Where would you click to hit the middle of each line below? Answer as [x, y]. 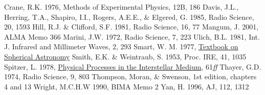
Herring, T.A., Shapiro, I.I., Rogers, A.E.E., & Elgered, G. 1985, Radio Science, [129, 17]
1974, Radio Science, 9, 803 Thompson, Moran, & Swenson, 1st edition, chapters [130, 76]
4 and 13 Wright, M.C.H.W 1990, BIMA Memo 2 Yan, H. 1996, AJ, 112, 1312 [127, 86]
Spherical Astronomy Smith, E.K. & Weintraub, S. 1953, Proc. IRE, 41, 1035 [125, 56]
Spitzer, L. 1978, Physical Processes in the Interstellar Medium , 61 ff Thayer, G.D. [133, 66]
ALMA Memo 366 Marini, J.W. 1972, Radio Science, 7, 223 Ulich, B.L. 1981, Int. [132, 36]
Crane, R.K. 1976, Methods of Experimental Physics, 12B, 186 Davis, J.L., [122, 7]
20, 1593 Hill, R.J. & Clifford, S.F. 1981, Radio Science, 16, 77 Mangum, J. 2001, [131, 27]
